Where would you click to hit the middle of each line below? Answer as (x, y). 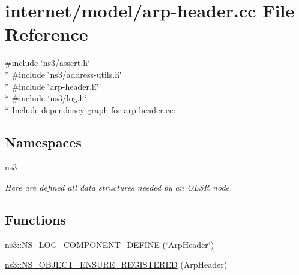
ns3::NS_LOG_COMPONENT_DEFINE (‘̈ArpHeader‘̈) (110, 244)
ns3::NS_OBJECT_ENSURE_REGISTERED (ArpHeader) (116, 265)
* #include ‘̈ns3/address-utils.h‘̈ (63, 74)
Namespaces (43, 142)
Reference (47, 34)
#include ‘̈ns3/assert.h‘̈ (47, 63)
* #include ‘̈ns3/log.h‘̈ (46, 98)
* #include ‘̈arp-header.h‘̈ (52, 86)
